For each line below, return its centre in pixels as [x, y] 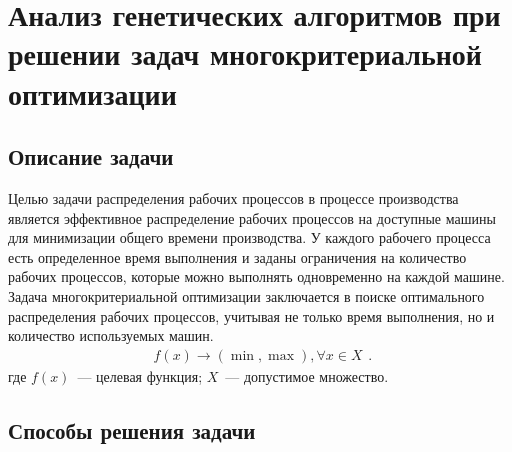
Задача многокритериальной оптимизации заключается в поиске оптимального [246, 295]
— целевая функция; [140, 375]
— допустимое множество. [307, 375]
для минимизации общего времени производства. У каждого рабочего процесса [249, 237]
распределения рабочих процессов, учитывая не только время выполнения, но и [251, 315]
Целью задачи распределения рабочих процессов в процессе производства [233, 197]
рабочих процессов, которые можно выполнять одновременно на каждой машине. [256, 276]
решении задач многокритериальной [245, 53]
